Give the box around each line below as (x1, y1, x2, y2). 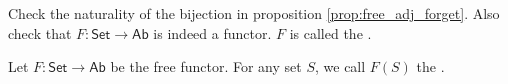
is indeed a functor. (153, 22, 272, 43)
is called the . (289, 22, 372, 43)
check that (8, 22, 72, 43)
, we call (315, 56, 366, 77)
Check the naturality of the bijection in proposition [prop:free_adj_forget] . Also (8, 3, 500, 23)
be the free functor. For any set (110, 56, 302, 77)
